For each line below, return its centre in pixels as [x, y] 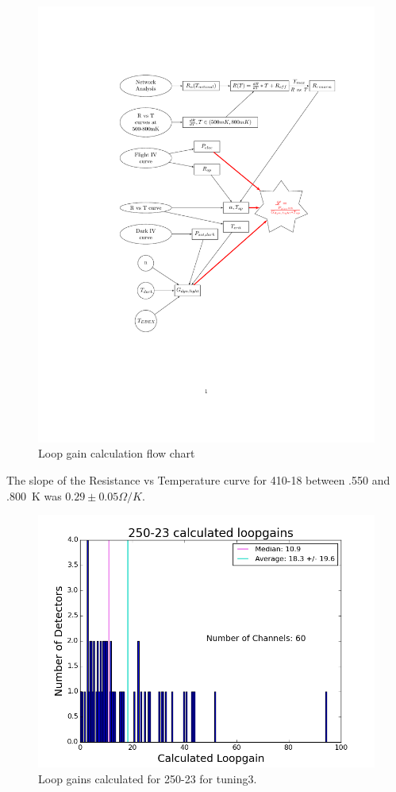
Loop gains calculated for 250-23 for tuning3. [148, 778]
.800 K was [34, 495]
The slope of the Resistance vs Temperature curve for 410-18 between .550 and [198, 480]
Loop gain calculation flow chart [117, 453]
